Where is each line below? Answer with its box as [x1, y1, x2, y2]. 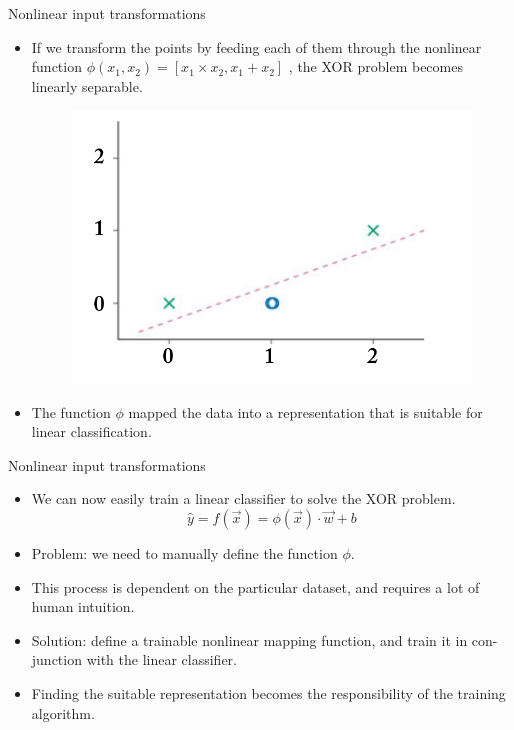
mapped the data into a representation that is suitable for [128, 401, 483, 422]
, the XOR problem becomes [288, 56, 463, 77]
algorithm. [31, 702, 95, 723]
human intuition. [31, 596, 135, 617]
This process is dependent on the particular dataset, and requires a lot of [31, 576, 480, 597]
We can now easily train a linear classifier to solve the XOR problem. [31, 488, 456, 509]
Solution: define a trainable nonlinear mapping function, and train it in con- [31, 629, 498, 650]
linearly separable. [31, 75, 143, 96]
